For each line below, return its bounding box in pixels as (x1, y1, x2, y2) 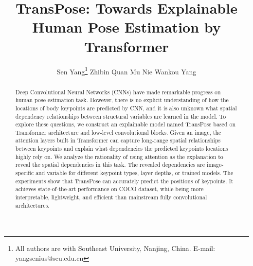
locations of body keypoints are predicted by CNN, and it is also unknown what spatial (15, 104, 237, 112)
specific (15, 169, 34, 177)
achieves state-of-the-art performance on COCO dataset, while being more (15, 185, 204, 193)
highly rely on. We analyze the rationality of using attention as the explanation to (15, 152, 223, 160)
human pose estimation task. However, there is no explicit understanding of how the (15, 96, 229, 104)
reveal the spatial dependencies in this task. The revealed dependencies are (15, 160, 205, 169)
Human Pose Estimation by (32, 17, 221, 37)
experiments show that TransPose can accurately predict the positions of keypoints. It (15, 177, 234, 185)
